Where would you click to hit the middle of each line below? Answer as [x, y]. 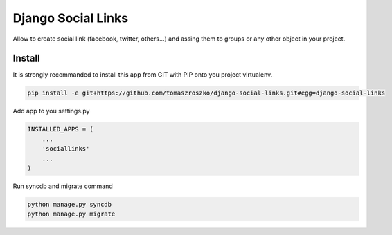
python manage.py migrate [71, 214]
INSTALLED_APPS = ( [60, 129]
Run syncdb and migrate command [63, 186]
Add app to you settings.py [51, 111]
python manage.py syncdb [70, 204]
